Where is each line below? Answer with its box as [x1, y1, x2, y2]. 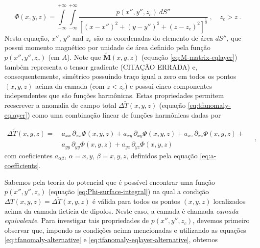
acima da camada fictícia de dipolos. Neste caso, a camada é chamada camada [4, 205, 239, 216]
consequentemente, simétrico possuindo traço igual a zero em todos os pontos [4, 71, 236, 81]
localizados [213, 196, 246, 206]
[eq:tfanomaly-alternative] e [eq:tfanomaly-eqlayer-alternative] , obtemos [4, 234, 218, 245]
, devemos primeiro [192, 215, 250, 225]
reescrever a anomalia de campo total [4, 100, 117, 110]
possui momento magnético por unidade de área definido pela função [4, 42, 211, 52]
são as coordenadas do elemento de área [94, 32, 213, 43]
